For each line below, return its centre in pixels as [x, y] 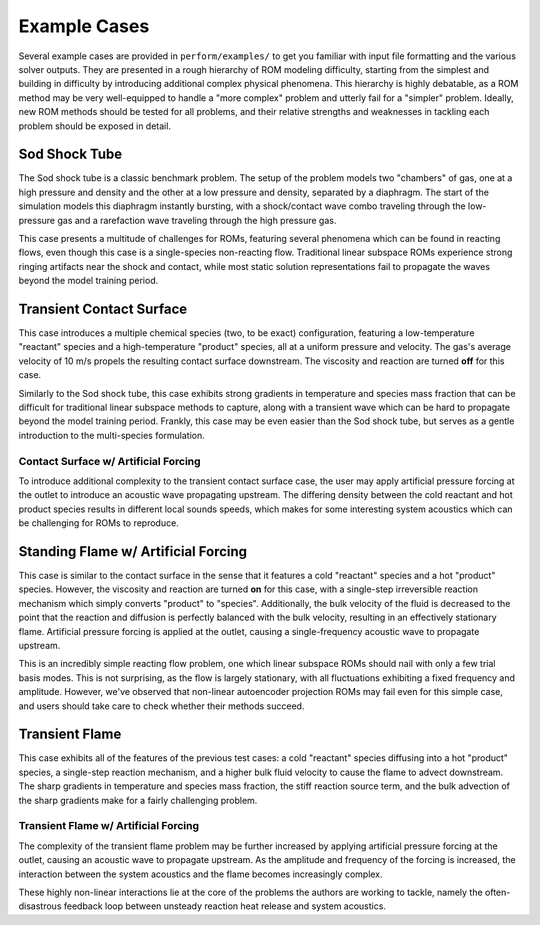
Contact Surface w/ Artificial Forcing [109, 461]
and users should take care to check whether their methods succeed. [161, 706]
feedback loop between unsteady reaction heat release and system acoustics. [225, 906]
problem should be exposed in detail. [95, 126]
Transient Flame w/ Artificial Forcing [109, 826]
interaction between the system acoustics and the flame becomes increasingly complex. [201, 874]
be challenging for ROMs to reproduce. [98, 523]
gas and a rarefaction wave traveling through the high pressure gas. [196, 220]
